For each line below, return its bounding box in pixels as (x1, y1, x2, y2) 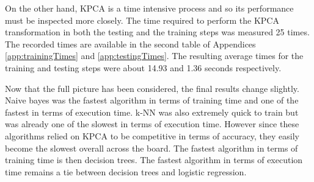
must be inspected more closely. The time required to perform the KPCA (5, 13, 279, 26)
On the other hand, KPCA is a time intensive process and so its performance (5, 2, 294, 14)
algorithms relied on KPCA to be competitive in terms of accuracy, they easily (5, 129, 300, 142)
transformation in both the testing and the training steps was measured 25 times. (5, 26, 310, 38)
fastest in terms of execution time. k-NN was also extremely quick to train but (5, 105, 299, 118)
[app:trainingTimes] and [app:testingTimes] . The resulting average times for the (5, 49, 304, 62)
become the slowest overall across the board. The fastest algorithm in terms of (5, 141, 298, 154)
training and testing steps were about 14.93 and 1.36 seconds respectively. (5, 61, 282, 74)
